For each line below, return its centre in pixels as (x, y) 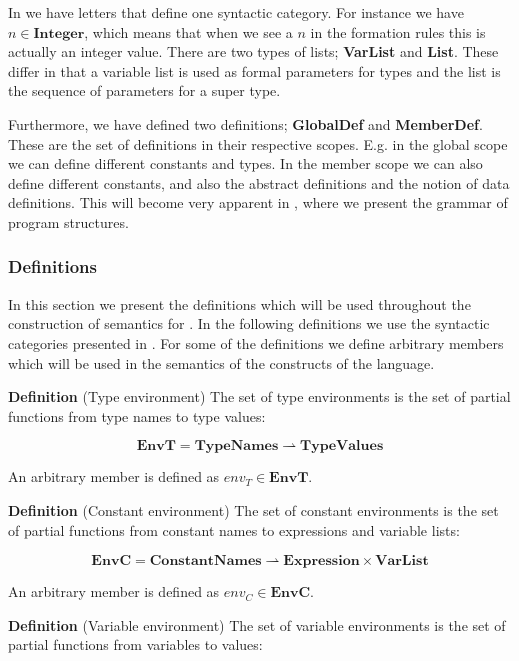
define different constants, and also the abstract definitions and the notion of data (259, 182)
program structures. (68, 221)
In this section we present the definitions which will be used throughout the (239, 303)
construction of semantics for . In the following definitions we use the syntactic (249, 323)
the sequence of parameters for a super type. (144, 90)
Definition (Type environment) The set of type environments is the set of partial (259, 396)
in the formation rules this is (398, 31)
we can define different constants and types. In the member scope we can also (245, 163)
